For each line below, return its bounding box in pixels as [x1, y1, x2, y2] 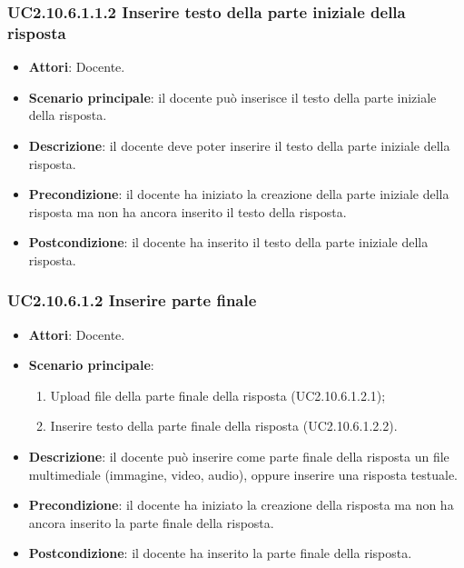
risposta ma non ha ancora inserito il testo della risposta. [28, 202, 347, 221]
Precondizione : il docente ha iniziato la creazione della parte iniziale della [28, 184, 449, 204]
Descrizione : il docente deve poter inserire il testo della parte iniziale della [28, 135, 450, 154]
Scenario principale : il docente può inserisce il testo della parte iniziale [28, 87, 437, 106]
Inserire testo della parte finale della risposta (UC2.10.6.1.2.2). [50, 416, 398, 435]
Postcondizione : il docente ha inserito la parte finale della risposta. [28, 543, 412, 563]
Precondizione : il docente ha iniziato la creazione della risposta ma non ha [28, 495, 454, 514]
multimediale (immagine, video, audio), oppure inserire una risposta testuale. [28, 464, 459, 483]
